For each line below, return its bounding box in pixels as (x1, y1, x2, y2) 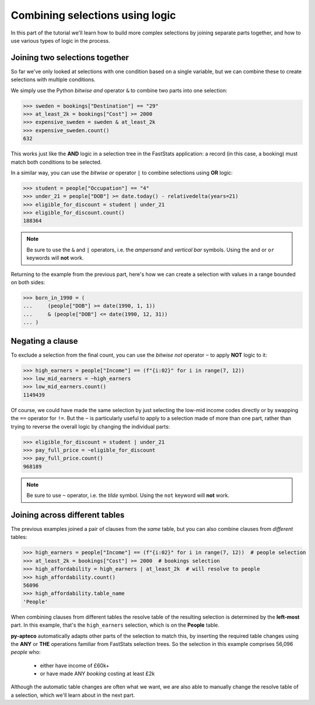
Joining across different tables (10, 510, 125, 520)
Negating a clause (10, 336, 78, 346)
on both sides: (10, 279, 45, 286)
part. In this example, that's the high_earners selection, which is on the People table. (10, 621, 220, 628)
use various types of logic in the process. (10, 37, 110, 44)
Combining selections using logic (10, 9, 176, 22)
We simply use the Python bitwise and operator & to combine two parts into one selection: (10, 87, 228, 94)
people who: (10, 649, 41, 656)
